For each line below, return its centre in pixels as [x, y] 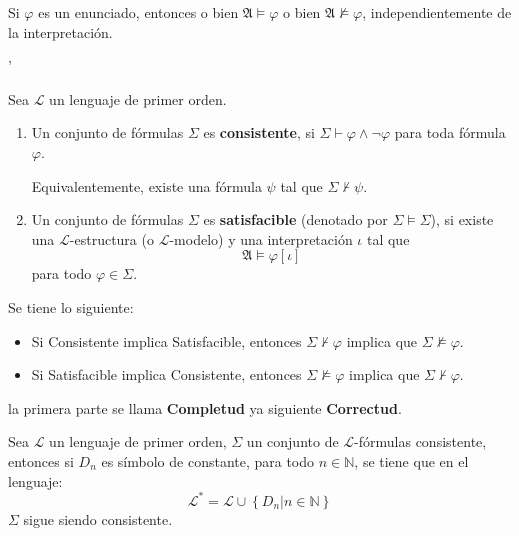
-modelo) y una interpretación [261, 238]
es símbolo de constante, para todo [208, 460]
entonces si [41, 460]
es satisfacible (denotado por [295, 219]
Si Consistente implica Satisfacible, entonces [166, 340]
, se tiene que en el [411, 460]
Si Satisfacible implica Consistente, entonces [166, 374]
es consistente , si [259, 132]
